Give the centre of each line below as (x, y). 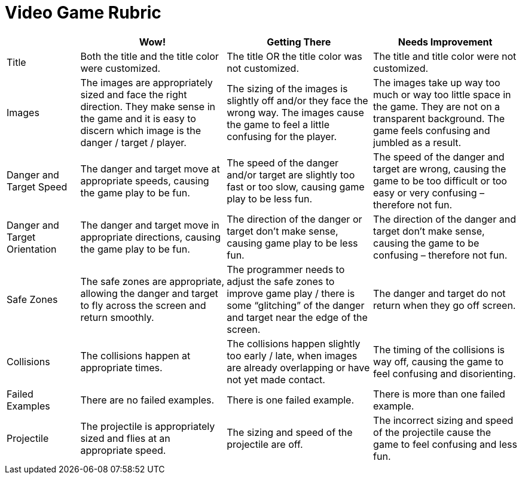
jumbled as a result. (417, 142)
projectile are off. (265, 444)
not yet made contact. (276, 379)
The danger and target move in (150, 225)
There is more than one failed (439, 394)
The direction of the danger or (294, 219)
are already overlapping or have (298, 367)
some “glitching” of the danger (296, 305)
